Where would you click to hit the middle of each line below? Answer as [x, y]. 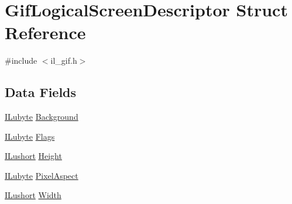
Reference [45, 32]
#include [21, 60]
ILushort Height [33, 156]
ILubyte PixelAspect [42, 175]
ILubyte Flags [30, 136]
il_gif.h [64, 60]
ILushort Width [33, 195]
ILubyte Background [42, 117]
